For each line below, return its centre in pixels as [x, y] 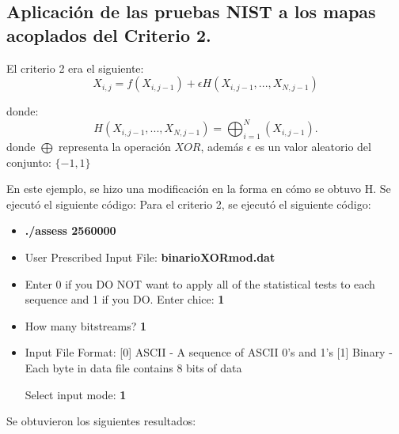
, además [222, 147]
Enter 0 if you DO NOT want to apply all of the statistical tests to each [200, 283]
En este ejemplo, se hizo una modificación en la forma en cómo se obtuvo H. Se [199, 189]
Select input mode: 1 [76, 394]
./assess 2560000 [70, 230]
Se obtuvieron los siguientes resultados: [101, 421]
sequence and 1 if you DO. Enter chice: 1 [125, 299]
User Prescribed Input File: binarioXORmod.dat [150, 257]
